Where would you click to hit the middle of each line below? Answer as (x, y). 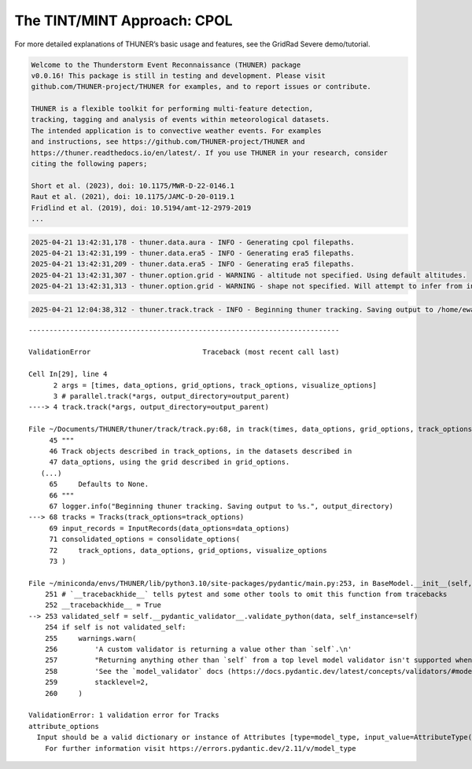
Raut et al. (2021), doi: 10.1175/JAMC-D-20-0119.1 (133, 197)
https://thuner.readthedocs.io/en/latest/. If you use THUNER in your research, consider (210, 153)
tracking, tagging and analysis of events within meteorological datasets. (181, 120)
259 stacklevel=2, (97, 683)
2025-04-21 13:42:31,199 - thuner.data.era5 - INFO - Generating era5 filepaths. (193, 253)
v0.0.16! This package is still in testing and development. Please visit (179, 75)
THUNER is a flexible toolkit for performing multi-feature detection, (172, 109)
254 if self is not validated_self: (115, 627)
